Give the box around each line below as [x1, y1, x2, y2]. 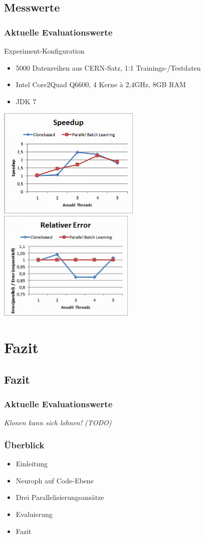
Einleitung [16, 458, 48, 469]
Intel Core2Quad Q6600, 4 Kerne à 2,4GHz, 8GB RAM [16, 79, 186, 90]
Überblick [4, 438, 45, 451]
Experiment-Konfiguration [4, 46, 85, 56]
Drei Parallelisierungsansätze [16, 492, 104, 502]
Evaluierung [16, 509, 53, 519]
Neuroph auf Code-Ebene [16, 475, 94, 485]
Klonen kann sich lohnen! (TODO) [4, 417, 112, 428]
